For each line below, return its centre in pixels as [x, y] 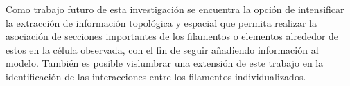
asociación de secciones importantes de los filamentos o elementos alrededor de [172, 36]
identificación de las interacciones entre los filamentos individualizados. [156, 76]
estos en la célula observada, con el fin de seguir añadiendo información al [162, 49]
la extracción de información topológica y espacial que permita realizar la [161, 22]
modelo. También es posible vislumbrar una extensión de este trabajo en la [165, 63]
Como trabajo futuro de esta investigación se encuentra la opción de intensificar [175, 9]
